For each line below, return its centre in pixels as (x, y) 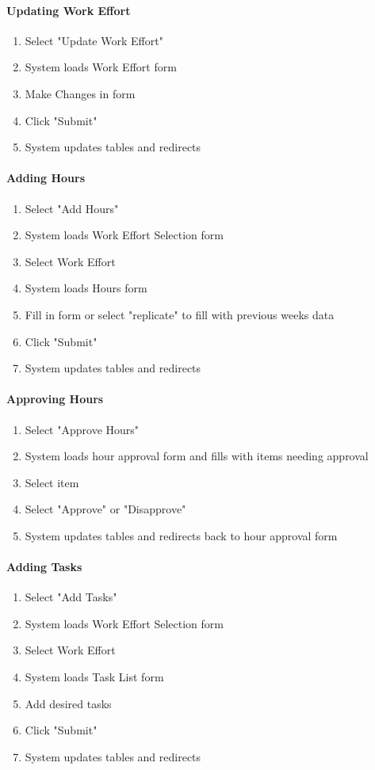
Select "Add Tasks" (71, 597)
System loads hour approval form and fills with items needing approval (197, 456)
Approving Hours (55, 399)
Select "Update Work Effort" (94, 40)
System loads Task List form (94, 677)
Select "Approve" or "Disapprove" (105, 509)
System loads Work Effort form (101, 67)
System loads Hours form (86, 288)
